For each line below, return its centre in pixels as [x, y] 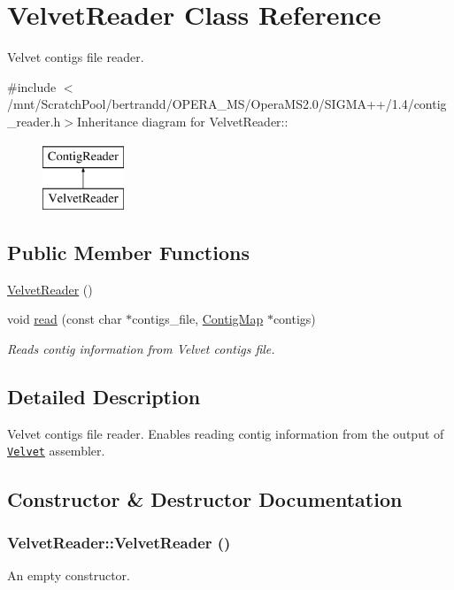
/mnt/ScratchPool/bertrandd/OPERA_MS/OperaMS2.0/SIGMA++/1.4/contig [227, 104]
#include [32, 86]
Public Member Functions [128, 253]
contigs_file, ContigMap [198, 319]
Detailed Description [104, 397]
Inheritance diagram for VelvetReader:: [183, 121]
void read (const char [65, 319]
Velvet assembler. [56, 451]
